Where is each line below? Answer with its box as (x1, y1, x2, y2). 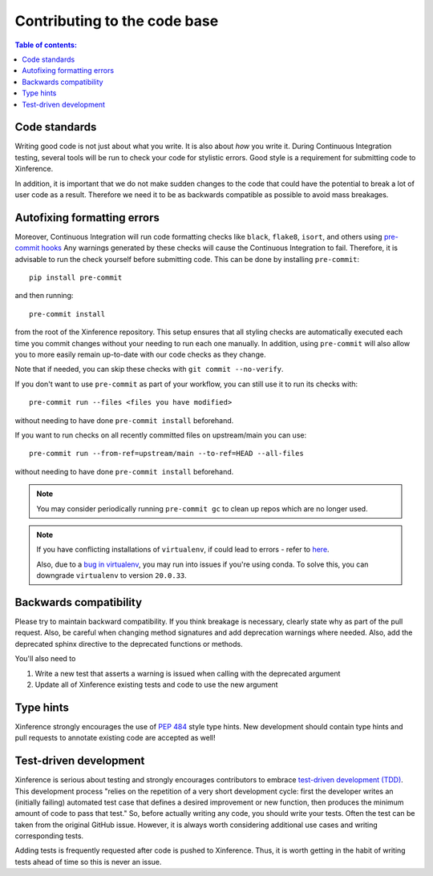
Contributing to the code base (14, 12, 219, 30)
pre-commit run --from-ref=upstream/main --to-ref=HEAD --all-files (29, 449, 304, 458)
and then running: (14, 291, 74, 301)
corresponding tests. (14, 831, 84, 841)
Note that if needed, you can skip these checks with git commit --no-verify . (14, 365, 284, 374)
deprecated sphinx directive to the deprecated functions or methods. (14, 639, 244, 648)
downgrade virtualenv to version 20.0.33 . (36, 571, 188, 580)
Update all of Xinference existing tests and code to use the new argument (34, 680, 278, 689)
